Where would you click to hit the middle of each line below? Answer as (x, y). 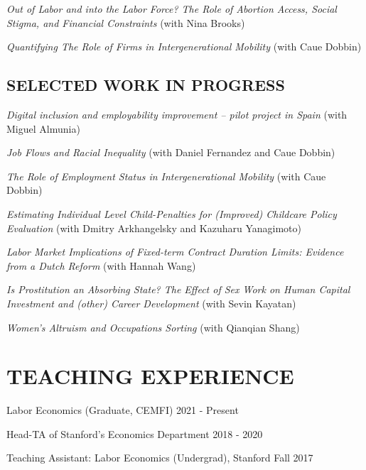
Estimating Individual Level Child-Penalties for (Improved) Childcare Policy (172, 213)
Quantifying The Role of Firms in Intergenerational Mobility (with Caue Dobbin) (184, 47)
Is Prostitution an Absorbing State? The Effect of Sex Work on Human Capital (178, 289)
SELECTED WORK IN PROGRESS (146, 85)
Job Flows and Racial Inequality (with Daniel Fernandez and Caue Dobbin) (171, 152)
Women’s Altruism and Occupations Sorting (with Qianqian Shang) (153, 327)
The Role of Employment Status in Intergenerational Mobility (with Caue (166, 176)
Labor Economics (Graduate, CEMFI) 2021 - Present (123, 410)
